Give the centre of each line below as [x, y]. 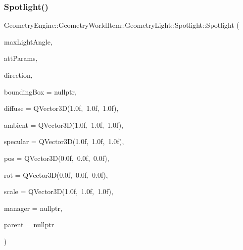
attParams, [21, 58]
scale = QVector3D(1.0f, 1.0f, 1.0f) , [59, 191]
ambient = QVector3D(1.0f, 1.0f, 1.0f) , [64, 125]
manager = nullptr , [33, 208]
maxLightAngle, [28, 41]
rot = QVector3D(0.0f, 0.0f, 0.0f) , [56, 175]
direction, [18, 75]
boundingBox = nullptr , [40, 91]
